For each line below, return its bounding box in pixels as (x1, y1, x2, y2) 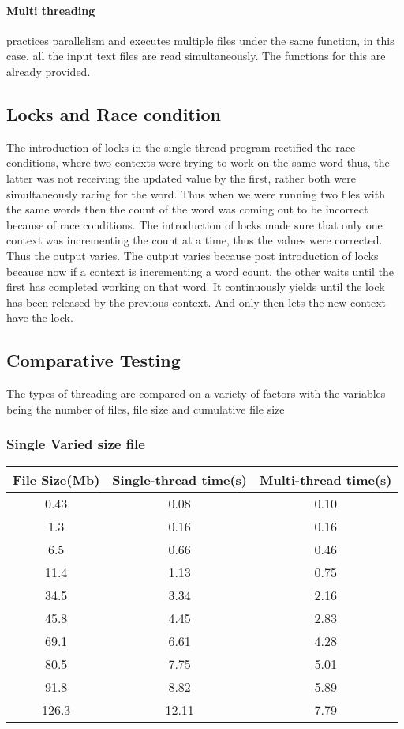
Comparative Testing (6, 348, 181, 372)
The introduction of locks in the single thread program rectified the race (6, 138, 356, 155)
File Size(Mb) (13, 470, 100, 489)
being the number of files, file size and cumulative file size (6, 400, 285, 417)
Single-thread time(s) (112, 470, 247, 489)
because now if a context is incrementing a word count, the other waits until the (6, 263, 395, 279)
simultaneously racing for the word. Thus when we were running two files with (6, 185, 385, 202)
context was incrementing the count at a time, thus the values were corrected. (6, 232, 383, 248)
